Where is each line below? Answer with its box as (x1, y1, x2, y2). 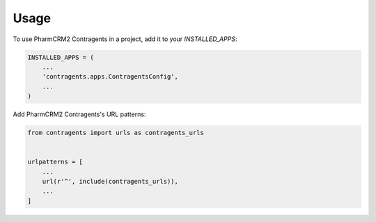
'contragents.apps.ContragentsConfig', (42, 73, 179, 81)
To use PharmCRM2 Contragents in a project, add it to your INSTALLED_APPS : (13, 35, 237, 43)
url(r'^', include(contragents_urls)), (42, 177, 179, 186)
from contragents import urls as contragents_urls (27, 129, 205, 137)
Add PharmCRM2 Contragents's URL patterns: (13, 110, 146, 118)
